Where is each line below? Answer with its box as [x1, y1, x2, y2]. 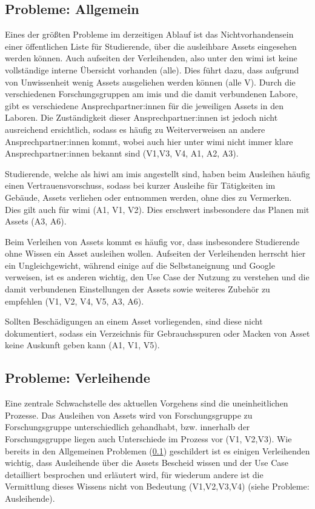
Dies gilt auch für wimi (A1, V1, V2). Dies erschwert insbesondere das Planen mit [5, 203, 310, 215]
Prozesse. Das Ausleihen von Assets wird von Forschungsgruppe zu [5, 408, 253, 421]
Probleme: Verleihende [5, 368, 150, 387]
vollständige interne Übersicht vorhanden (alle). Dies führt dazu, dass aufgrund [5, 63, 299, 76]
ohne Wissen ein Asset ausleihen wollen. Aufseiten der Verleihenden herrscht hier [5, 247, 306, 260]
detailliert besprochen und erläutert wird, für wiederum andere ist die [5, 468, 264, 480]
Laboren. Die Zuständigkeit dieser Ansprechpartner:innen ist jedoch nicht [5, 111, 278, 124]
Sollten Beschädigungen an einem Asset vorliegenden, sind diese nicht [5, 315, 263, 328]
